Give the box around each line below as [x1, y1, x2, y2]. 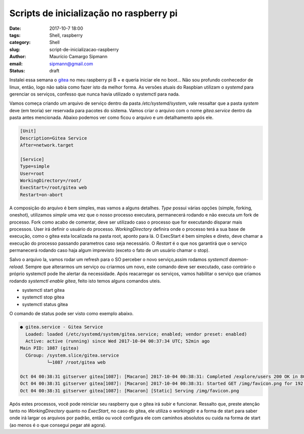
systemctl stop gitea [22, 294, 64, 300]
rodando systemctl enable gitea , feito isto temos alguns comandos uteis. [9, 278, 162, 284]
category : [9, 39, 31, 46]
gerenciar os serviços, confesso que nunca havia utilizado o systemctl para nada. [9, 91, 180, 97]
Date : [9, 25, 21, 31]
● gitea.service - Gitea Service [20, 324, 103, 330]
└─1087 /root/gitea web [46, 360, 106, 365]
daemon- [229, 256, 249, 263]
